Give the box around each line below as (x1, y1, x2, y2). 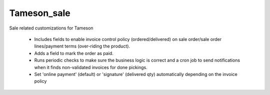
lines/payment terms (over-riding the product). (34, 43, 130, 49)
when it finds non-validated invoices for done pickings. (34, 64, 147, 70)
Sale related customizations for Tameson (9, 25, 93, 31)
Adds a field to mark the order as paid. (34, 50, 113, 56)
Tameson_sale (9, 7, 70, 18)
